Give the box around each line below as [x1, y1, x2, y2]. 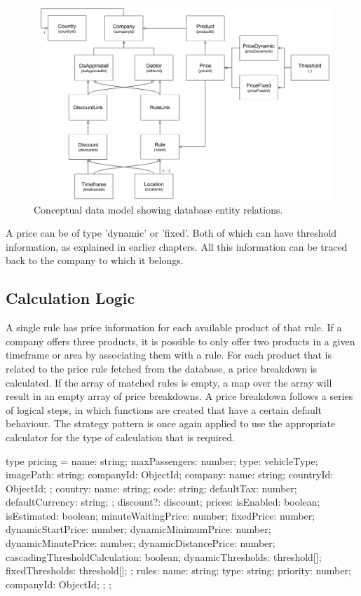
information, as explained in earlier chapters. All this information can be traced [6, 239, 348, 254]
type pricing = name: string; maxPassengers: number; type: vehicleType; [6, 453, 318, 468]
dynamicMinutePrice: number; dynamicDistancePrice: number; [6, 536, 275, 550]
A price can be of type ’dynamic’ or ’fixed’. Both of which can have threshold [6, 226, 337, 240]
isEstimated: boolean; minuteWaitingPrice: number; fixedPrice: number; [6, 508, 315, 522]
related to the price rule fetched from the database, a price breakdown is [6, 361, 318, 375]
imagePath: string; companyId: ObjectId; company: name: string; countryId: [6, 467, 334, 482]
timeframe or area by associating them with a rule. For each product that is [6, 347, 332, 362]
